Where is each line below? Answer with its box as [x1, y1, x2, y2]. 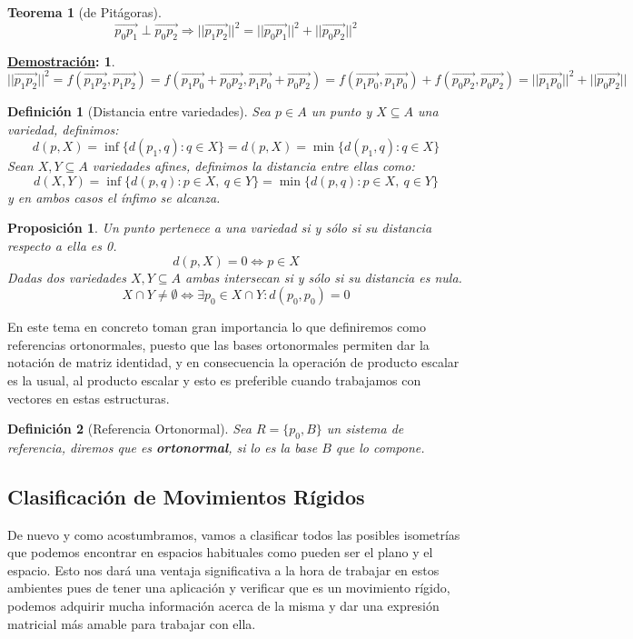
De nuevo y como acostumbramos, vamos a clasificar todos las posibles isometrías [7, 524, 460, 544]
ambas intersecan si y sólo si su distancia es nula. [185, 267, 462, 286]
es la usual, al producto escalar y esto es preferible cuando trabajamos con [7, 370, 421, 389]
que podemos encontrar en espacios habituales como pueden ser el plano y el [7, 543, 433, 562]
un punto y [311, 101, 372, 120]
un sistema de [326, 419, 404, 438]
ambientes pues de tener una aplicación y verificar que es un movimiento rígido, [7, 578, 450, 597]
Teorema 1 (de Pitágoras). [7, 3, 162, 21]
